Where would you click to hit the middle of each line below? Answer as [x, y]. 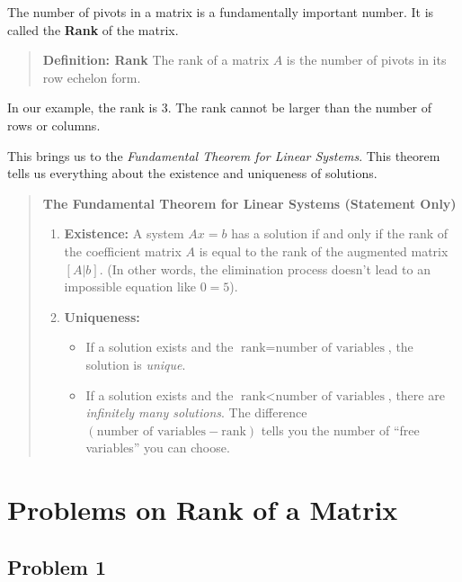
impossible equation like [130, 287]
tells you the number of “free [340, 430]
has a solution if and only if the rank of [340, 233]
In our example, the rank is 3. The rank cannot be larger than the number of [220, 107]
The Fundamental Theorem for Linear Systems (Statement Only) [249, 203]
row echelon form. [92, 77]
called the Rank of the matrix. [93, 29]
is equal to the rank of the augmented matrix [324, 251]
